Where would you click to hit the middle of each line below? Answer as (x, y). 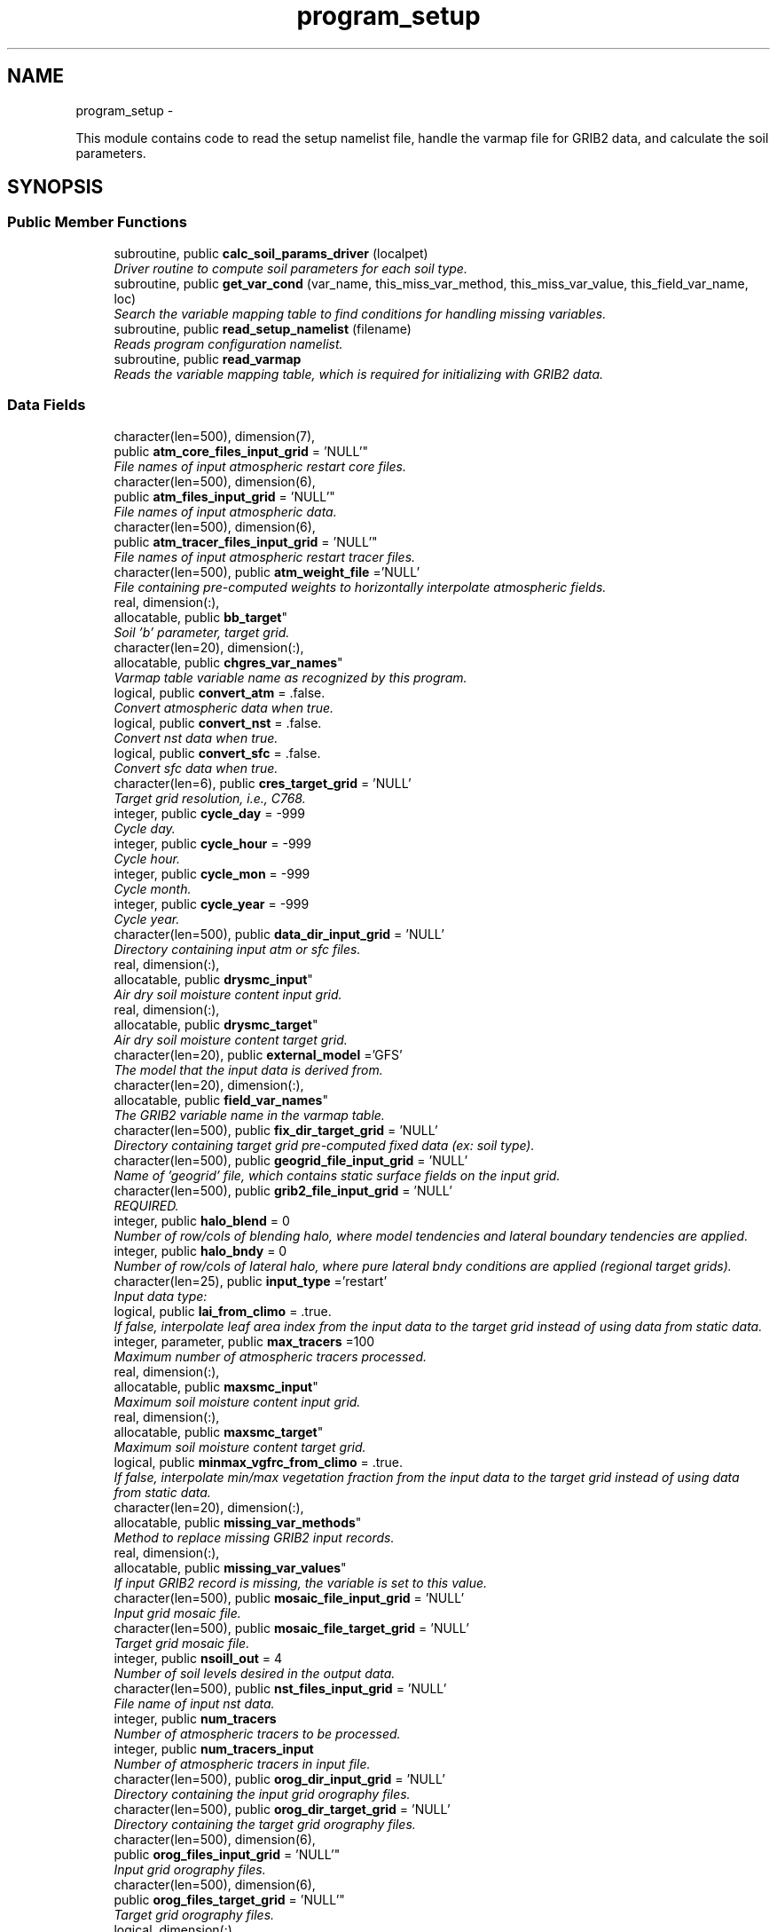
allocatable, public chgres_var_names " (228, 662)
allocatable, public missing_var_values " (230, 1567)
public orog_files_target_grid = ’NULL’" (229, 1899)
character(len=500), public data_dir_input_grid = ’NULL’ (279, 934)
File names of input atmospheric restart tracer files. (265, 556)
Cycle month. (153, 888)
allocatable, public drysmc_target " (216, 1024)
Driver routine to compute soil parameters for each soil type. (290, 268)
